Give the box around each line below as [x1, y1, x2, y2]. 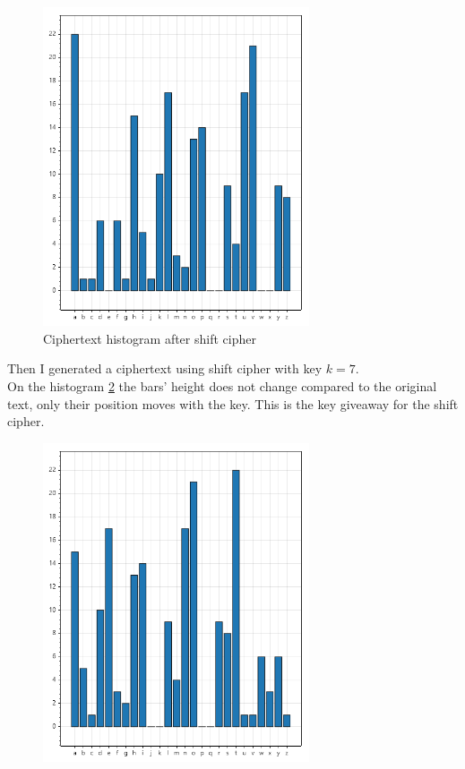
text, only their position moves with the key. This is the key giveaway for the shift [7, 394, 459, 413]
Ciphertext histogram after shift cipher [43, 329, 256, 347]
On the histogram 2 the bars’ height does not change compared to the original [7, 376, 437, 395]
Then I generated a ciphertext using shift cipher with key [7, 359, 323, 378]
